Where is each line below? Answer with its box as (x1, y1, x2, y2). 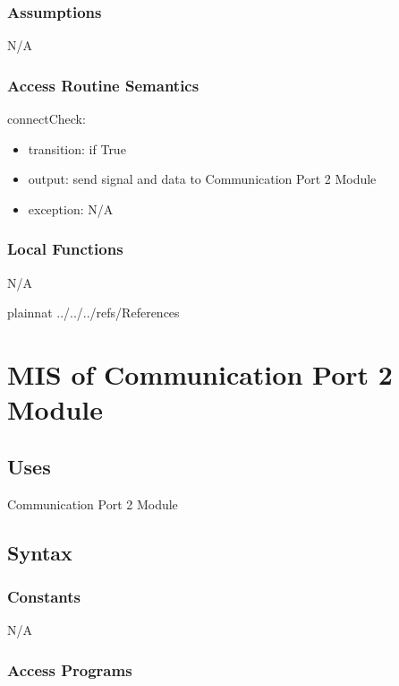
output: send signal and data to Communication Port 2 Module (28, 169, 377, 188)
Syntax (7, 538, 72, 566)
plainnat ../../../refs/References (7, 303, 180, 322)
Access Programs (7, 658, 132, 681)
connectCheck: (7, 109, 86, 128)
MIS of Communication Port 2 (7, 356, 393, 392)
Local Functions (7, 238, 123, 260)
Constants (7, 585, 81, 607)
